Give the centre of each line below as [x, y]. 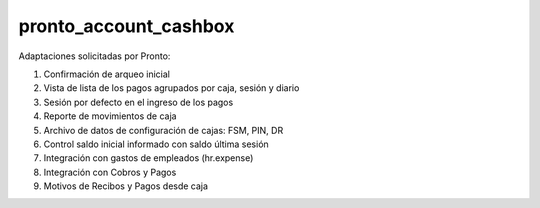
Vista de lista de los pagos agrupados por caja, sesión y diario [171, 88]
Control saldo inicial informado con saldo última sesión [156, 144]
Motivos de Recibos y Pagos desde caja [126, 186]
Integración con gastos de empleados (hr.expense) [148, 158]
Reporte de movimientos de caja [110, 116]
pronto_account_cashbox [126, 26]
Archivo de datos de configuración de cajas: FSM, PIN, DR [163, 130]
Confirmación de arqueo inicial [106, 74]
